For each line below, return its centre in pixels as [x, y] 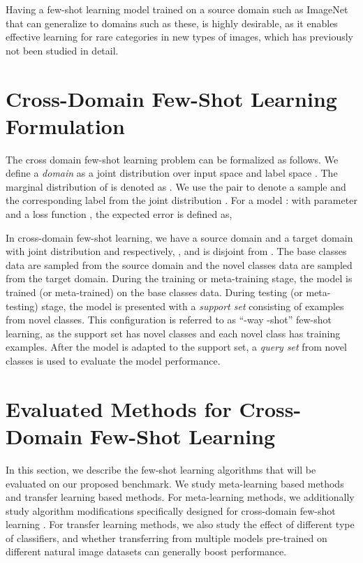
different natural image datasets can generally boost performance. [146, 551]
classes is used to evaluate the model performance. [113, 360]
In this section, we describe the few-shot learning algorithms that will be [161, 469]
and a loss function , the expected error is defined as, [119, 214]
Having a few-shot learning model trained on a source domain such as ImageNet [177, 9]
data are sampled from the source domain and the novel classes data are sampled [179, 264]
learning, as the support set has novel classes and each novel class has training [173, 333]
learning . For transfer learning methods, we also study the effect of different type [180, 524]
